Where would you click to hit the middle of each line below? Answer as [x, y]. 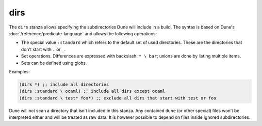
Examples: [19, 71]
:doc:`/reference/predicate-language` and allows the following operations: [83, 33]
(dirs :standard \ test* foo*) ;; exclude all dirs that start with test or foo [118, 98]
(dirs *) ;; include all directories [64, 84]
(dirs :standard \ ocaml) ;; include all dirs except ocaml [92, 91]
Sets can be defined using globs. [54, 63]
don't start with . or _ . [43, 49]
